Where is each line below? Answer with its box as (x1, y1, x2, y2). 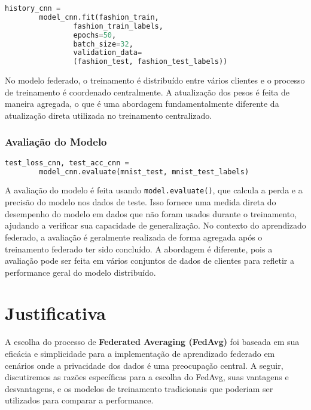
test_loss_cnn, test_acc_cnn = (5, 158, 129, 167)
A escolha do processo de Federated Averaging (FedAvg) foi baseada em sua (5, 335, 300, 348)
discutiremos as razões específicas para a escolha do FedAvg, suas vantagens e (5, 371, 289, 383)
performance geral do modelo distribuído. (5, 266, 156, 278)
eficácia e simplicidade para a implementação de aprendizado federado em (5, 347, 275, 359)
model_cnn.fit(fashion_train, (39, 13, 159, 21)
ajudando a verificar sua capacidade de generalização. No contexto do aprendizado (5, 219, 306, 232)
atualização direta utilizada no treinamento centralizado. (5, 109, 212, 121)
